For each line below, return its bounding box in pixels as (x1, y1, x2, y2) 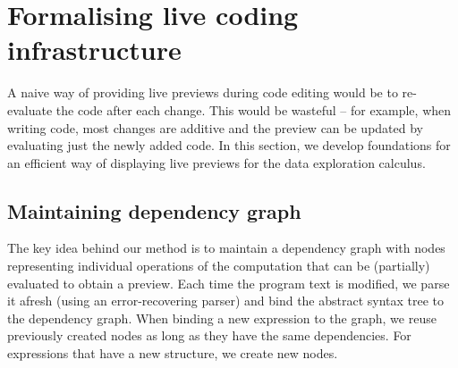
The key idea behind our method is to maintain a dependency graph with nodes (7, 238, 445, 257)
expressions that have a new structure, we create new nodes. (7, 344, 338, 363)
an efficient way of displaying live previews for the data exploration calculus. (7, 153, 426, 171)
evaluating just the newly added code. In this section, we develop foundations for (7, 136, 451, 155)
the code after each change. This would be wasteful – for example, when (55, 100, 452, 119)
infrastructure (7, 31, 182, 68)
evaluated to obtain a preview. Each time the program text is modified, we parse (7, 273, 450, 292)
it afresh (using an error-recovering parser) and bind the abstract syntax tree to (7, 291, 445, 310)
